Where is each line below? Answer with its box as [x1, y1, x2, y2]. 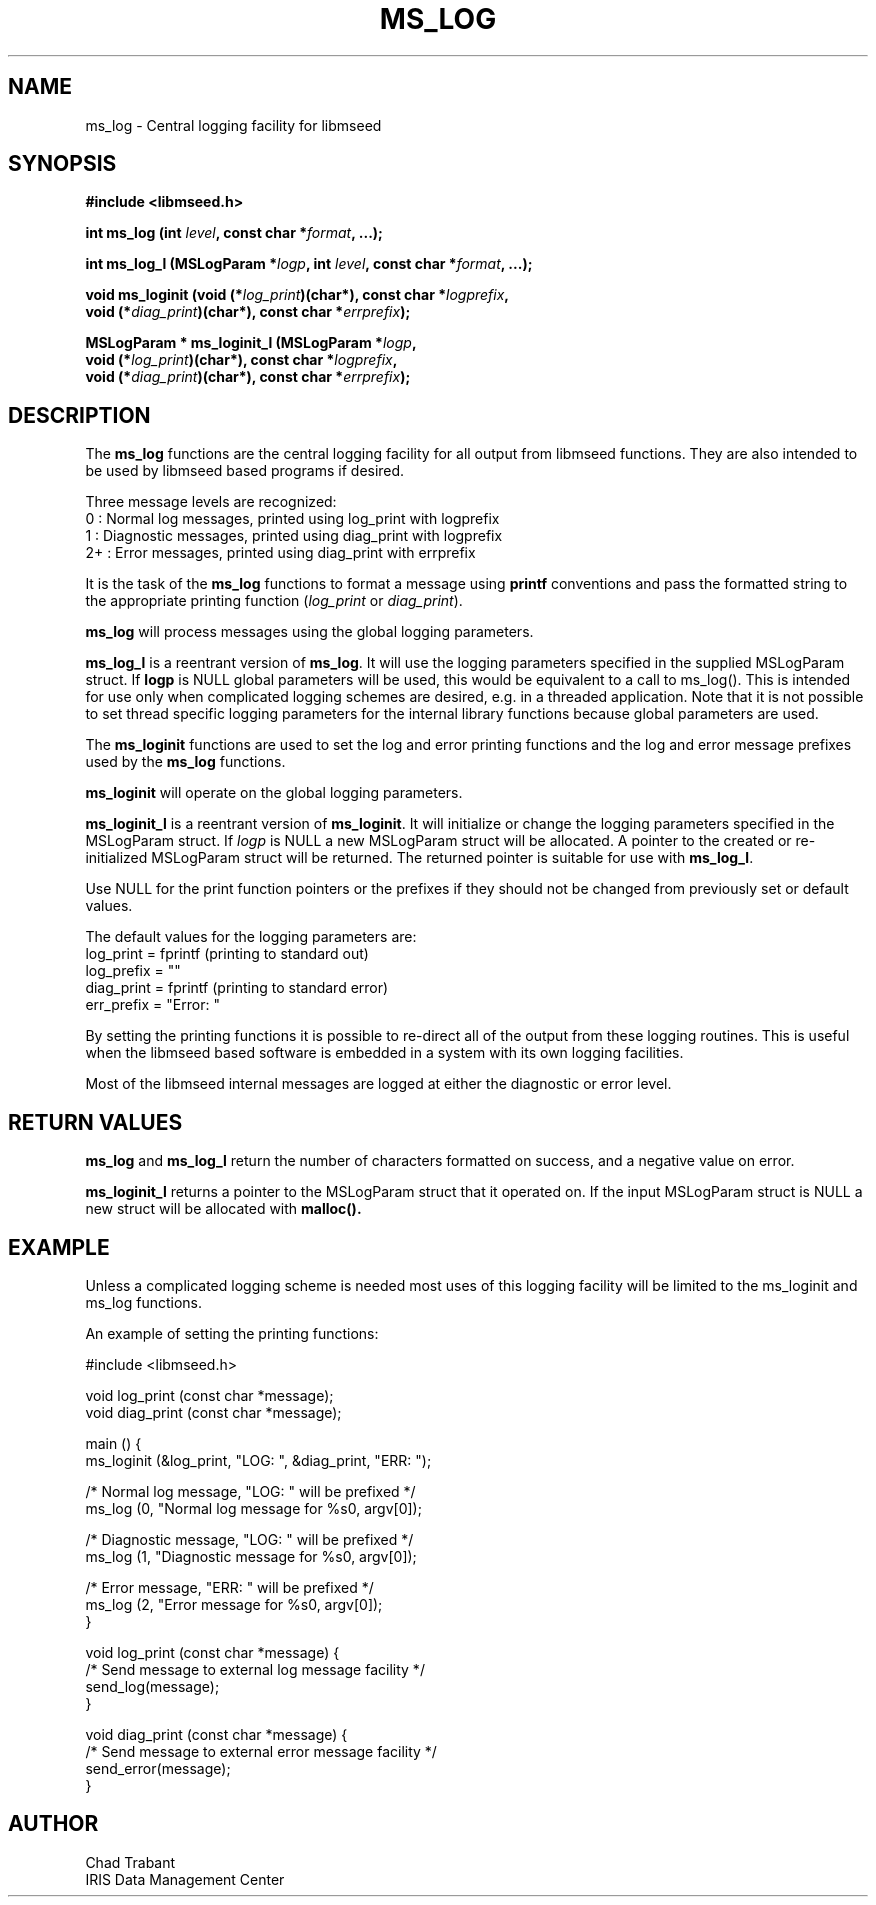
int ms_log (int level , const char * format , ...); [85, 224, 383, 242]
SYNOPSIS [8, 151, 117, 177]
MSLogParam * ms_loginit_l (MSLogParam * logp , [85, 334, 417, 352]
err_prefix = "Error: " [85, 996, 220, 1014]
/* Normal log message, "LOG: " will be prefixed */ [85, 1482, 416, 1500]
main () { [85, 1434, 142, 1452]
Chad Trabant [85, 1853, 176, 1871]
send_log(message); [85, 1677, 220, 1695]
